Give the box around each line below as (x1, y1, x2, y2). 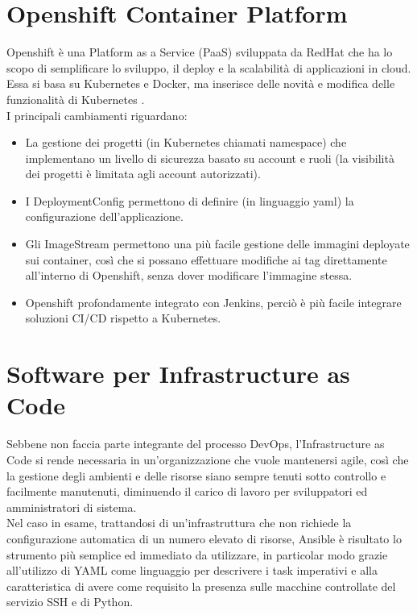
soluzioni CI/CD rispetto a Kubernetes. (25, 310, 221, 326)
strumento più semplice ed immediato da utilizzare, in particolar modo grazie (6, 546, 388, 563)
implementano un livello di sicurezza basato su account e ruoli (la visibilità (25, 149, 394, 166)
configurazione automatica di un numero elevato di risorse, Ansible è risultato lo (6, 530, 402, 546)
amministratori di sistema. (6, 498, 137, 515)
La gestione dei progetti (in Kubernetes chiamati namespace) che (25, 134, 347, 151)
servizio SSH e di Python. (6, 593, 134, 610)
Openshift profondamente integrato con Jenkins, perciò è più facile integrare (25, 293, 402, 310)
